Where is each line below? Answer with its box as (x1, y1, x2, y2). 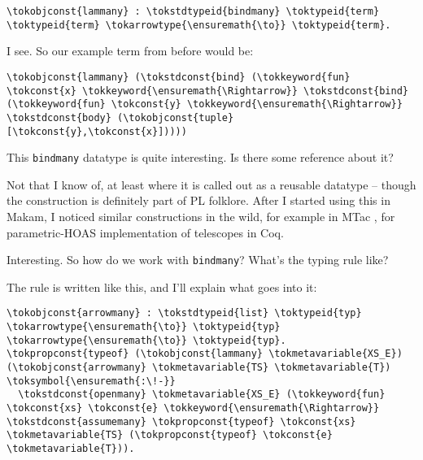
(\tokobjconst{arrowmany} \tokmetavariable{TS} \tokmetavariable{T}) (7, 362, 391, 374)
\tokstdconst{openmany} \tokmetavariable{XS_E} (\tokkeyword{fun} (18, 388, 386, 401)
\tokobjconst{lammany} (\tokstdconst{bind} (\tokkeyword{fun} (7, 71, 351, 83)
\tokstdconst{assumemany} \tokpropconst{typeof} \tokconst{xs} (7, 415, 356, 427)
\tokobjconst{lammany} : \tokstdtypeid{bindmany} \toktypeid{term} (7, 6, 380, 17)
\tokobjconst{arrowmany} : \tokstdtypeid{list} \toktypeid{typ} (7, 307, 362, 319)
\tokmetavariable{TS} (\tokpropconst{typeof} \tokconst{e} (7, 429, 333, 441)
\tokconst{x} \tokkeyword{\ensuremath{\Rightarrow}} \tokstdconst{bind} (7, 85, 408, 97)
